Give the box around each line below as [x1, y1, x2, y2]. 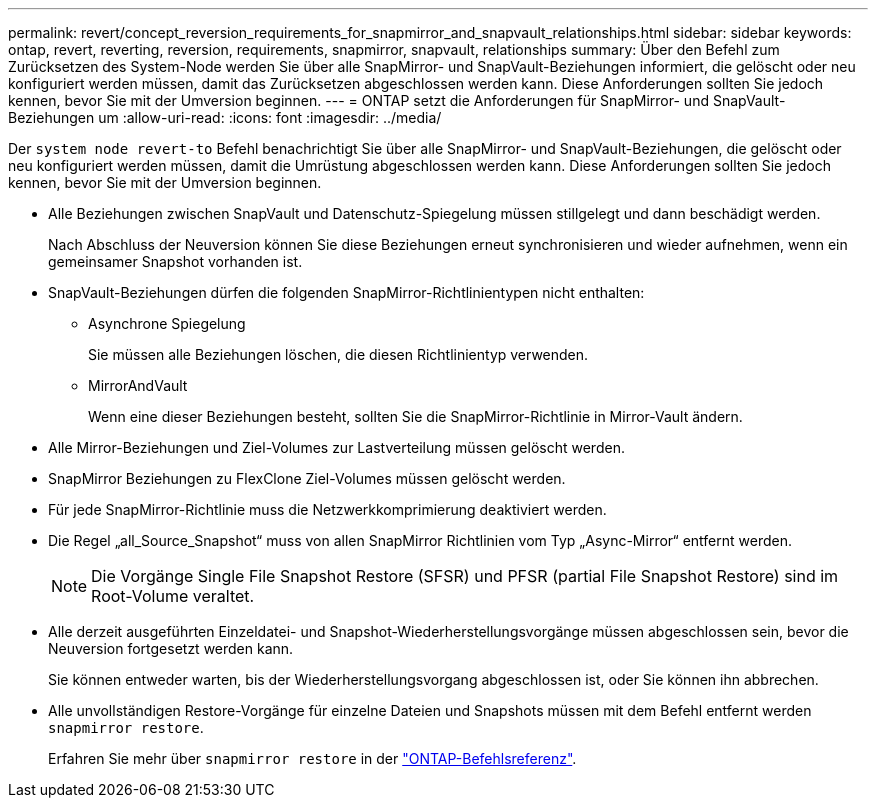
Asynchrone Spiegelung [88, 315, 246, 332]
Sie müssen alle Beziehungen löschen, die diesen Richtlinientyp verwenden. [88, 346, 589, 363]
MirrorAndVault [88, 377, 188, 394]
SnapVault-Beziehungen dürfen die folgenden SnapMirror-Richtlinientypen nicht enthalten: [48, 284, 645, 301]
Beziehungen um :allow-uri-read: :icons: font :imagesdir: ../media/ [8, 109, 442, 126]
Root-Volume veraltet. [91, 586, 255, 606]
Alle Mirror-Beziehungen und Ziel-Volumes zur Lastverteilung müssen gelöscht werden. [48, 439, 625, 456]
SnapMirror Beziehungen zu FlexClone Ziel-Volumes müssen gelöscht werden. [48, 470, 566, 487]
